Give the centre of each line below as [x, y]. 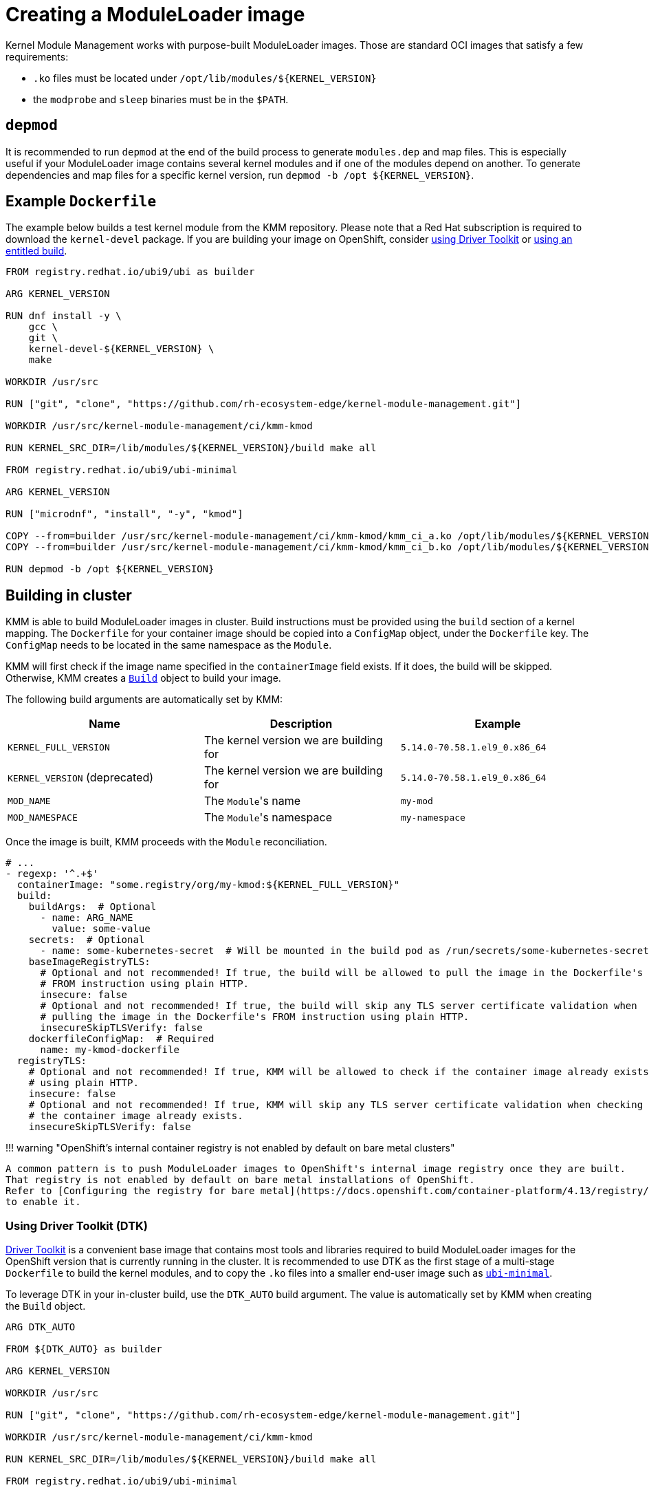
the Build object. [46, 1306]
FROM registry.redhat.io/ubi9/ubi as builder [130, 272]
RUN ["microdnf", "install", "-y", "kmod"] [124, 514]
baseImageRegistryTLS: [89, 962]
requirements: [37, 56]
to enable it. [43, 1202]
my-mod [417, 801]
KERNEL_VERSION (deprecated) [81, 778]
